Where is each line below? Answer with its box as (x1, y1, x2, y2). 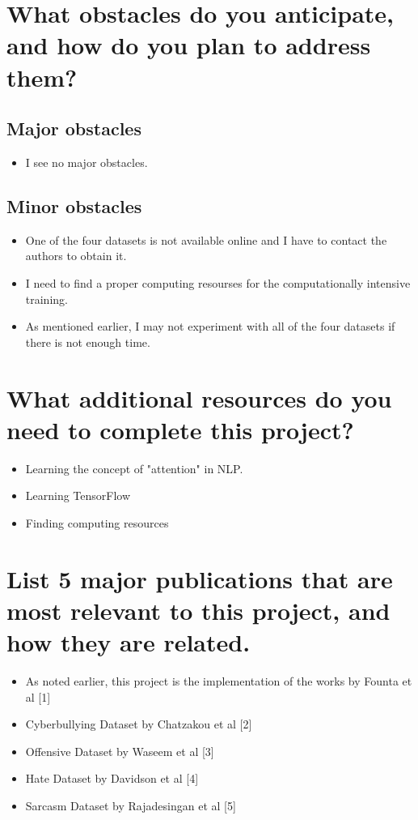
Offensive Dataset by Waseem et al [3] (25, 742, 214, 759)
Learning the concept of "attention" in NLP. (25, 459, 243, 476)
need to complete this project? (6, 412, 354, 446)
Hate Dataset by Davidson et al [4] (25, 770, 199, 787)
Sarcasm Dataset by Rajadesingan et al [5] (25, 797, 236, 814)
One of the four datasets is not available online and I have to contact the (25, 231, 387, 248)
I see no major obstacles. (25, 153, 148, 170)
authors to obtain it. (25, 247, 127, 264)
